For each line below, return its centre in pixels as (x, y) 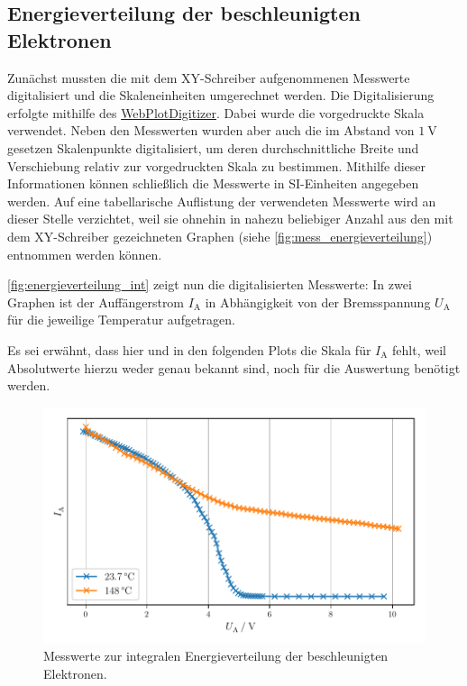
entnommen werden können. (85, 254)
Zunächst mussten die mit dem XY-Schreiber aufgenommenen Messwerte (209, 77)
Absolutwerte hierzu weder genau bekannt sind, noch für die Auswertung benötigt (234, 367)
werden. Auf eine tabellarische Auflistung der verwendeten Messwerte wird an (222, 201)
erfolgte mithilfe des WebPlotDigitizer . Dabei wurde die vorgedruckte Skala (216, 112)
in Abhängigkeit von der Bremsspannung (318, 302)
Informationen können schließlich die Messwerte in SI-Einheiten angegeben (213, 183)
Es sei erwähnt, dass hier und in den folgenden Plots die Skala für (189, 349)
